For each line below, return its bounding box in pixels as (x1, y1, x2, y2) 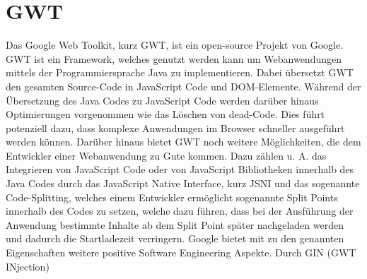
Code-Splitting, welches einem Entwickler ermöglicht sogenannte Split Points (6, 189, 338, 204)
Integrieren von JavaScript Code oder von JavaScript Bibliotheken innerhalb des (6, 162, 354, 177)
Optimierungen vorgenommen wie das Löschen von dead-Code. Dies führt (6, 107, 325, 121)
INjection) (6, 259, 49, 273)
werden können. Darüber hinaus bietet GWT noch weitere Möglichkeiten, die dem (6, 134, 361, 149)
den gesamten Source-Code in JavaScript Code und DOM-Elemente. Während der (6, 78, 361, 93)
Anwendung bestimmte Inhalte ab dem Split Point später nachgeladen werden (6, 217, 344, 232)
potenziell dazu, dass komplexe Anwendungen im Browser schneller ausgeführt (6, 120, 345, 135)
